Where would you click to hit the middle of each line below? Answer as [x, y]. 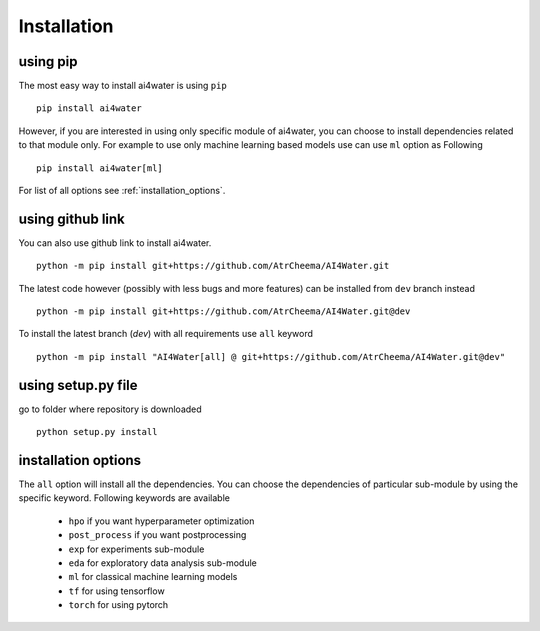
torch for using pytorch [118, 605]
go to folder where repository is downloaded [110, 409]
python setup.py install [97, 432]
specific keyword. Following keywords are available [124, 498]
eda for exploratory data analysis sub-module [162, 563]
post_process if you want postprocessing [157, 535]
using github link [71, 218]
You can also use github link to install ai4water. [115, 242]
